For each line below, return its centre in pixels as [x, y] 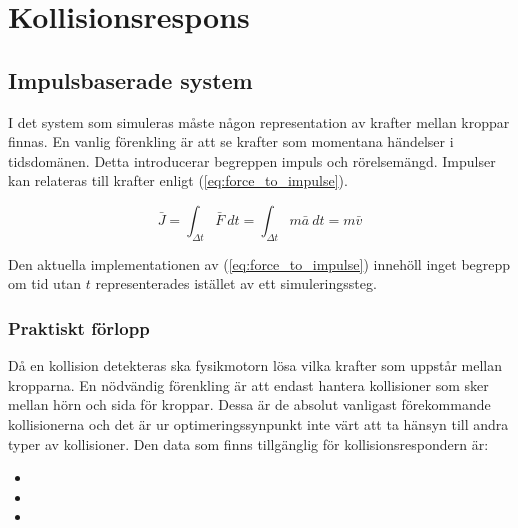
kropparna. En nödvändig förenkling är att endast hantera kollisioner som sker [248, 384]
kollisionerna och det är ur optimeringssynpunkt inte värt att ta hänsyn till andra [258, 423]
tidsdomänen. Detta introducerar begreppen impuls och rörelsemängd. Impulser [252, 160]
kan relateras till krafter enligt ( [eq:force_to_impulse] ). [178, 180]
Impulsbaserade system [130, 79]
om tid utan [45, 283]
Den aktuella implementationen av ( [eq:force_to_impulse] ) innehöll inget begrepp [259, 263]
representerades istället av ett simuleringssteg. [236, 283]
